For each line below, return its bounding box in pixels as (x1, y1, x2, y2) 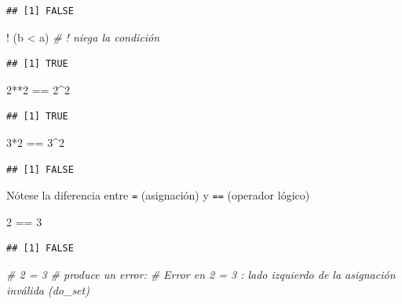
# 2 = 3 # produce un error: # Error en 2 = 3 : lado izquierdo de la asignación (6, 266, 396, 282)
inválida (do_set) (6, 281, 90, 298)
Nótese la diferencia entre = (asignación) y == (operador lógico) (6, 187, 310, 203)
